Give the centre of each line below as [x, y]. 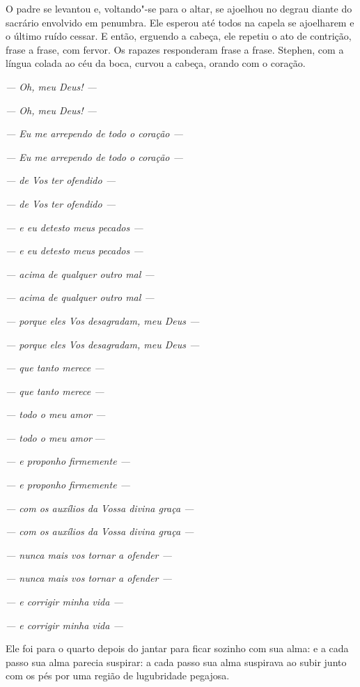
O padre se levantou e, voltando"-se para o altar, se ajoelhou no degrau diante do [179, 8]
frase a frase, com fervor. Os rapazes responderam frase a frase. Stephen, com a [175, 49]
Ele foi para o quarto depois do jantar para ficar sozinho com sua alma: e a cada [177, 648]
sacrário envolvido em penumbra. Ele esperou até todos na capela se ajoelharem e [180, 22]
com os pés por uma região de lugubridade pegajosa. [118, 676]
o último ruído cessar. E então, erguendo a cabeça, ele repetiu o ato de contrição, [179, 36]
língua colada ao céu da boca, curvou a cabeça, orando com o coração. [156, 63]
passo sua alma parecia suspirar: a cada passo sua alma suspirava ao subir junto [176, 662]
